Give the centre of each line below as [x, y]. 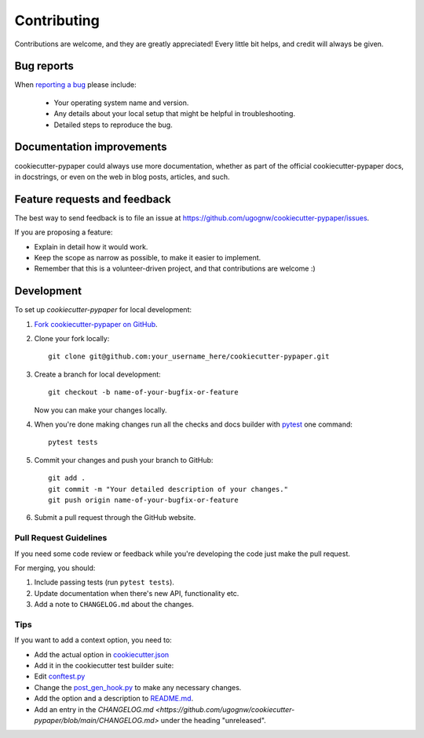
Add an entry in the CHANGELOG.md [94, 709]
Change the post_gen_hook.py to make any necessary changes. [138, 687]
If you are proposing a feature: [64, 232]
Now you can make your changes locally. [101, 410]
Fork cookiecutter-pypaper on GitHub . [96, 324]
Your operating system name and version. [121, 103]
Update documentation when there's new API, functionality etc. [137, 593]
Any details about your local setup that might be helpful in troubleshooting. [175, 114]
